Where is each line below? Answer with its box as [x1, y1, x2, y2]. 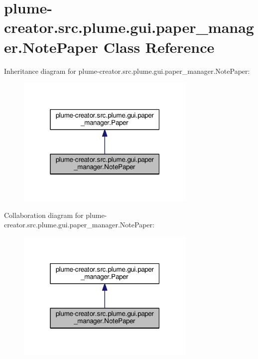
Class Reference [103, 36, 215, 57]
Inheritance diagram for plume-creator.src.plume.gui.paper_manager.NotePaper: [4, 65, 250, 76]
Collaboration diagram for [4, 209, 84, 220]
